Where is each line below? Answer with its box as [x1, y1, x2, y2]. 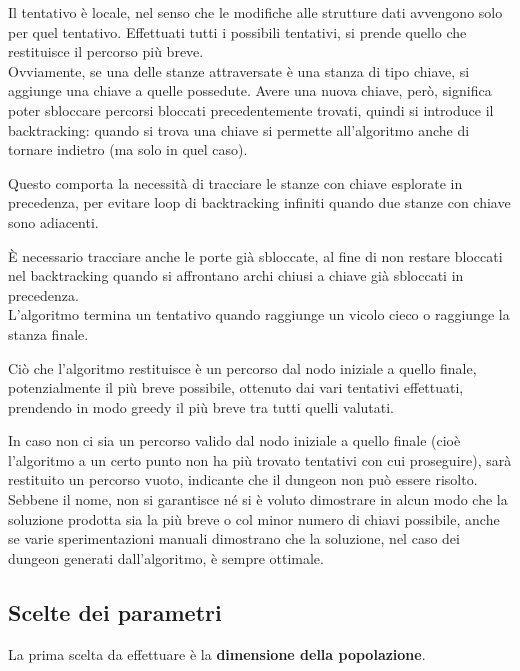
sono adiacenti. [8, 211, 99, 232]
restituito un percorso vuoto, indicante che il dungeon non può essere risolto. [8, 469, 478, 490]
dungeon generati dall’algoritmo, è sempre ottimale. [8, 547, 324, 568]
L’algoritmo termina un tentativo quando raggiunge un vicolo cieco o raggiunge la [8, 304, 510, 325]
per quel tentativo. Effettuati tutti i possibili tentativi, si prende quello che [8, 21, 467, 42]
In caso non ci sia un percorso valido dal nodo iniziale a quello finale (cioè [8, 430, 461, 451]
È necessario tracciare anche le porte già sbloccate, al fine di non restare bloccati [8, 245, 503, 266]
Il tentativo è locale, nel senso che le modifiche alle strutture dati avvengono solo [8, 2, 503, 22]
